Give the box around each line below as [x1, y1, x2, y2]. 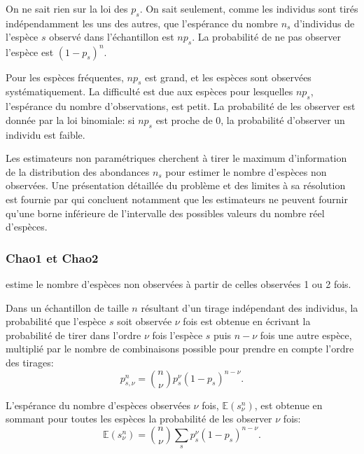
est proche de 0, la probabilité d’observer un [155, 112, 345, 127]
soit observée [117, 314, 172, 329]
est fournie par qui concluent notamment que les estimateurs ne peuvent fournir [6, 192, 348, 207]
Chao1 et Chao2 [6, 249, 99, 266]
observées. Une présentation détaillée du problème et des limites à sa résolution [6, 178, 346, 193]
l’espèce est [6, 44, 54, 59]
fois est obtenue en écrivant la [183, 314, 311, 329]
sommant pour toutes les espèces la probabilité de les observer [6, 411, 272, 426]
